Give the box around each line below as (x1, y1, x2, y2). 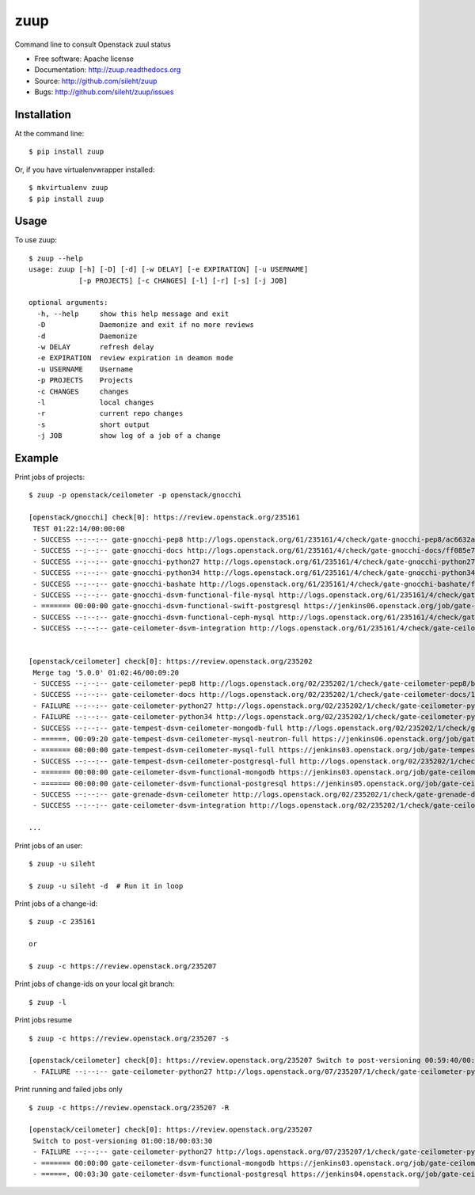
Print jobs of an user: (14, 840, 83, 851)
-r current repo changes (36, 409, 184, 418)
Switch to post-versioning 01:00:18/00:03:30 (32, 1136, 213, 1145)
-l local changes (36, 398, 154, 407)
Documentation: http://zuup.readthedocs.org (34, 65, 181, 74)
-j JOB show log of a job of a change (36, 432, 221, 440)
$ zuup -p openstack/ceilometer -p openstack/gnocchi (28, 491, 241, 500)
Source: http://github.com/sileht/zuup (34, 76, 158, 86)
